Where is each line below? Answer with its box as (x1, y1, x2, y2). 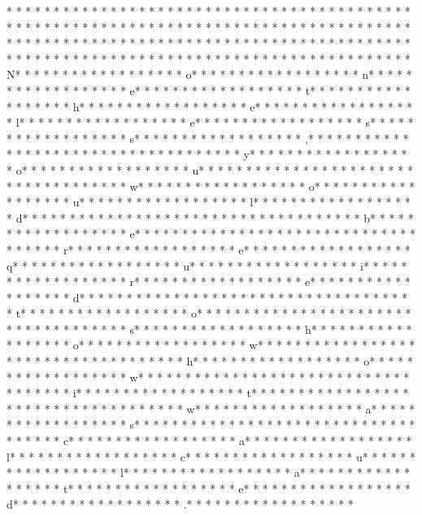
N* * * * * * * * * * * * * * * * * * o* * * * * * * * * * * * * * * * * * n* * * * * (7, 66, 412, 83)
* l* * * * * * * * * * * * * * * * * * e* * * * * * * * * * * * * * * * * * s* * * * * (7, 114, 414, 131)
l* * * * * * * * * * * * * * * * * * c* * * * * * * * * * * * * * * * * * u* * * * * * (7, 448, 416, 465)
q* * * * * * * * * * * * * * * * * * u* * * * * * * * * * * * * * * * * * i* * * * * (7, 257, 407, 274)
